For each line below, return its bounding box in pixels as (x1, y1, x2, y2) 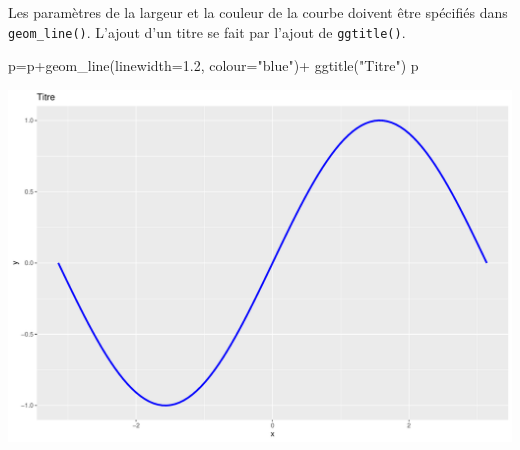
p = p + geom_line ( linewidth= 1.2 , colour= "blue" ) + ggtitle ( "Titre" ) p (8, 55, 419, 76)
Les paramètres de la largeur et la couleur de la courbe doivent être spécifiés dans (8, 2, 508, 22)
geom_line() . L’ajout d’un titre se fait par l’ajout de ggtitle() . (8, 21, 406, 42)
